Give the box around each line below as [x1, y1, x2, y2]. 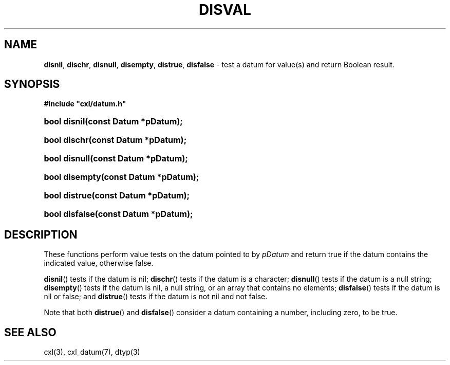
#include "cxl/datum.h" [44, 99, 126, 108]
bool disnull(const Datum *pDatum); [44, 153, 188, 164]
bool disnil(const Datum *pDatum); [44, 116, 183, 127]
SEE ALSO [4, 325, 57, 339]
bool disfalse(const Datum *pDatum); [44, 209, 193, 220]
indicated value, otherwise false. [44, 259, 154, 268]
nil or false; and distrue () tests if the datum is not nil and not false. [44, 292, 268, 301]
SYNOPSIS [4, 78, 60, 91]
